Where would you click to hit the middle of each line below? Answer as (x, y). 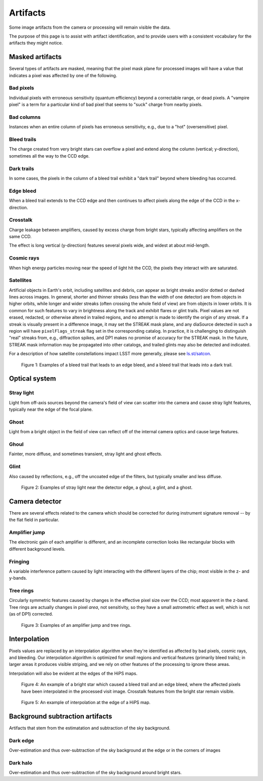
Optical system (32, 379)
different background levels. (37, 549)
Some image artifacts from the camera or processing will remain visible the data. (90, 27)
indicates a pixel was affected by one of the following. (63, 75)
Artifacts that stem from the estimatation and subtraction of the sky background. (90, 728)
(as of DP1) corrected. (31, 614)
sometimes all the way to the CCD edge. (49, 156)
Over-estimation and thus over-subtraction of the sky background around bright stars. (95, 773)
